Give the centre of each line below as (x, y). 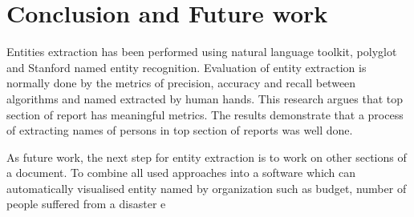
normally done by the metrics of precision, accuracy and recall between (181, 83)
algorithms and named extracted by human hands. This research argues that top (205, 98)
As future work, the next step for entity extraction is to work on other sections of (207, 157)
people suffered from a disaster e (86, 204)
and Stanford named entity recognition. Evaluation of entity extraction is (187, 67)
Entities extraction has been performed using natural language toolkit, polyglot (202, 52)
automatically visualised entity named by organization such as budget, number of (207, 188)
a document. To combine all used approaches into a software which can (181, 173)
